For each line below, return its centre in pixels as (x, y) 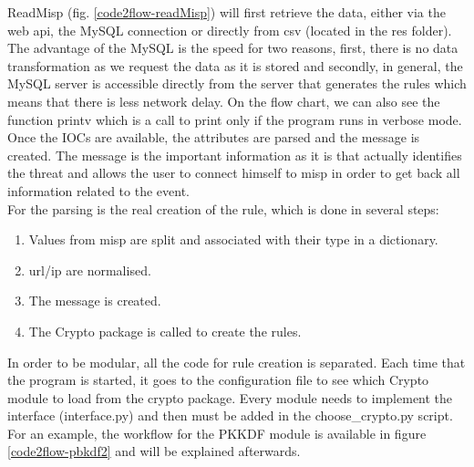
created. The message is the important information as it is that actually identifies (235, 155)
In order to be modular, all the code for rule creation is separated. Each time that (237, 362)
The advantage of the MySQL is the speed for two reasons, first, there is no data (233, 48)
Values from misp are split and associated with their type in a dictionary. (233, 239)
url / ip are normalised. (90, 270)
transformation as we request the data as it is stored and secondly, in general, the (235, 65)
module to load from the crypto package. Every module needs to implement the (230, 397)
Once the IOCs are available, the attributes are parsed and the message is (214, 137)
